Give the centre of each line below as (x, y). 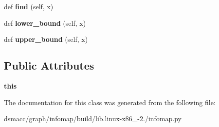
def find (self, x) (29, 6)
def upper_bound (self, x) (46, 39)
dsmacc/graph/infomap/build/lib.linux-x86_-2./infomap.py (93, 118)
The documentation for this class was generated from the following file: (110, 102)
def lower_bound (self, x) (45, 23)
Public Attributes (49, 65)
